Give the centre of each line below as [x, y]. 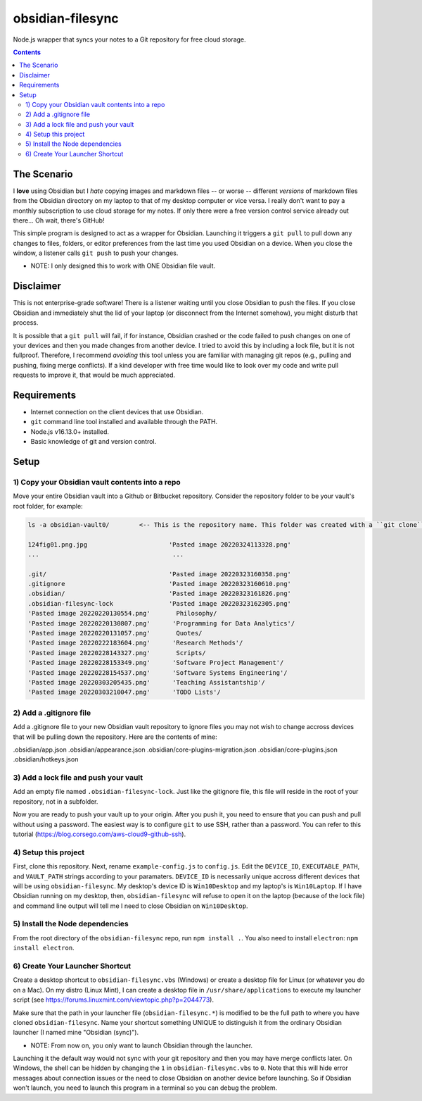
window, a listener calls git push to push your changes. [96, 253]
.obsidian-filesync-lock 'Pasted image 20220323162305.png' [160, 603]
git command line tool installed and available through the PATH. [124, 422]
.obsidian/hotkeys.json [46, 759]
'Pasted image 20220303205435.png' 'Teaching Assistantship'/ [147, 682]
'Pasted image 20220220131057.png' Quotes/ [115, 633]
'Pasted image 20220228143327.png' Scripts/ [117, 653]
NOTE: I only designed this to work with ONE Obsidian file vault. [123, 266]
